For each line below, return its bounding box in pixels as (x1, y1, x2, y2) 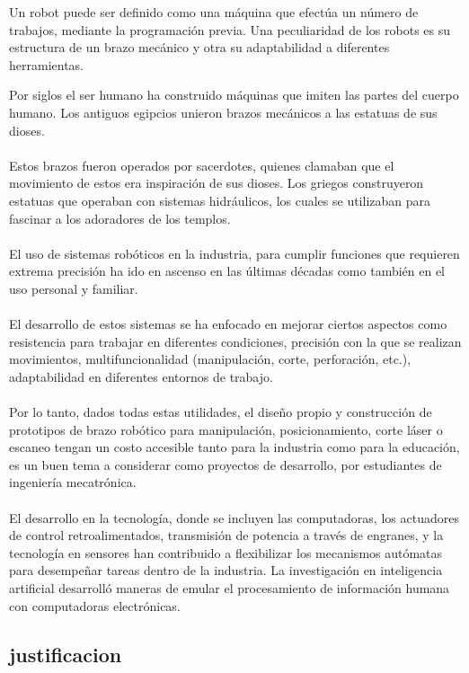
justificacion (9, 640, 122, 668)
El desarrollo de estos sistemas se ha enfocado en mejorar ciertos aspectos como (9, 314, 447, 333)
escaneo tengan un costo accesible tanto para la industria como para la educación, (9, 438, 460, 456)
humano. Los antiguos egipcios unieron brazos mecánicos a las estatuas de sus (9, 102, 438, 121)
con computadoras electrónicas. (9, 596, 181, 615)
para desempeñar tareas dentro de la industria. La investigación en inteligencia (9, 561, 443, 580)
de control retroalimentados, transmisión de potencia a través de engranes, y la (9, 526, 444, 545)
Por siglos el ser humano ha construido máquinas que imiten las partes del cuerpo (9, 85, 459, 104)
